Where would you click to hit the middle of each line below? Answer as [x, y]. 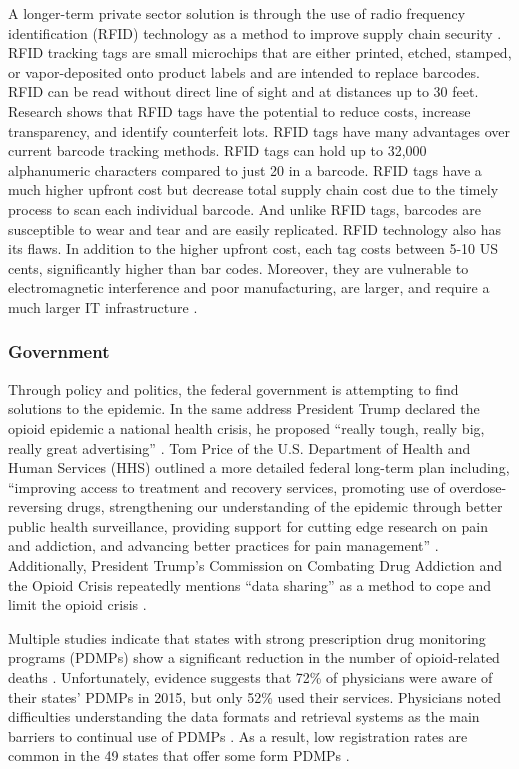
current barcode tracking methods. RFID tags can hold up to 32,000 [217, 150]
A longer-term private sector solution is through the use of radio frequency [237, 13]
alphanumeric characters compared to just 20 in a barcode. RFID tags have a [245, 169]
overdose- [478, 486]
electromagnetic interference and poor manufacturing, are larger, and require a [249, 287]
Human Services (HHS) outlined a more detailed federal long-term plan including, [259, 467]
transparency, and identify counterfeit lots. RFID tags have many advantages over [259, 130]
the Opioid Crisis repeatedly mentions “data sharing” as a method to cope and [250, 584]
